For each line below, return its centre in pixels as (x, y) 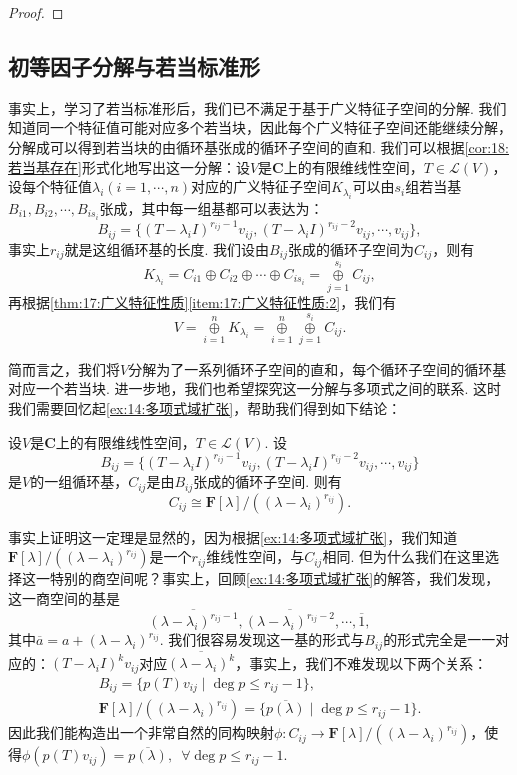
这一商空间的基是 (64, 597)
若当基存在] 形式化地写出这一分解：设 (129, 166)
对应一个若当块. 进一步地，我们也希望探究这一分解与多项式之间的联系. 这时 (255, 388)
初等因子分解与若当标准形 (134, 65)
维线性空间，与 (255, 556)
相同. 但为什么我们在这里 (403, 556)
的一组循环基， (79, 481)
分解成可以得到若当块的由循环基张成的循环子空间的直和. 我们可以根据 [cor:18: (258, 146)
